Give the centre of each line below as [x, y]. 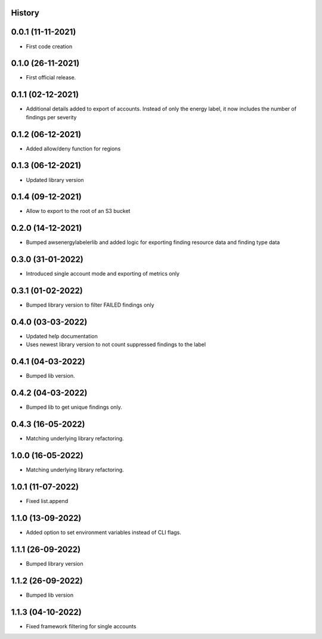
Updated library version [55, 180]
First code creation [49, 46]
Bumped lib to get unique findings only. [74, 407]
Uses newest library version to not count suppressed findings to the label [116, 345]
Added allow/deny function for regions [73, 149]
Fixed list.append [47, 501]
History [25, 13]
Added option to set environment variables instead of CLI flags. [104, 532]
